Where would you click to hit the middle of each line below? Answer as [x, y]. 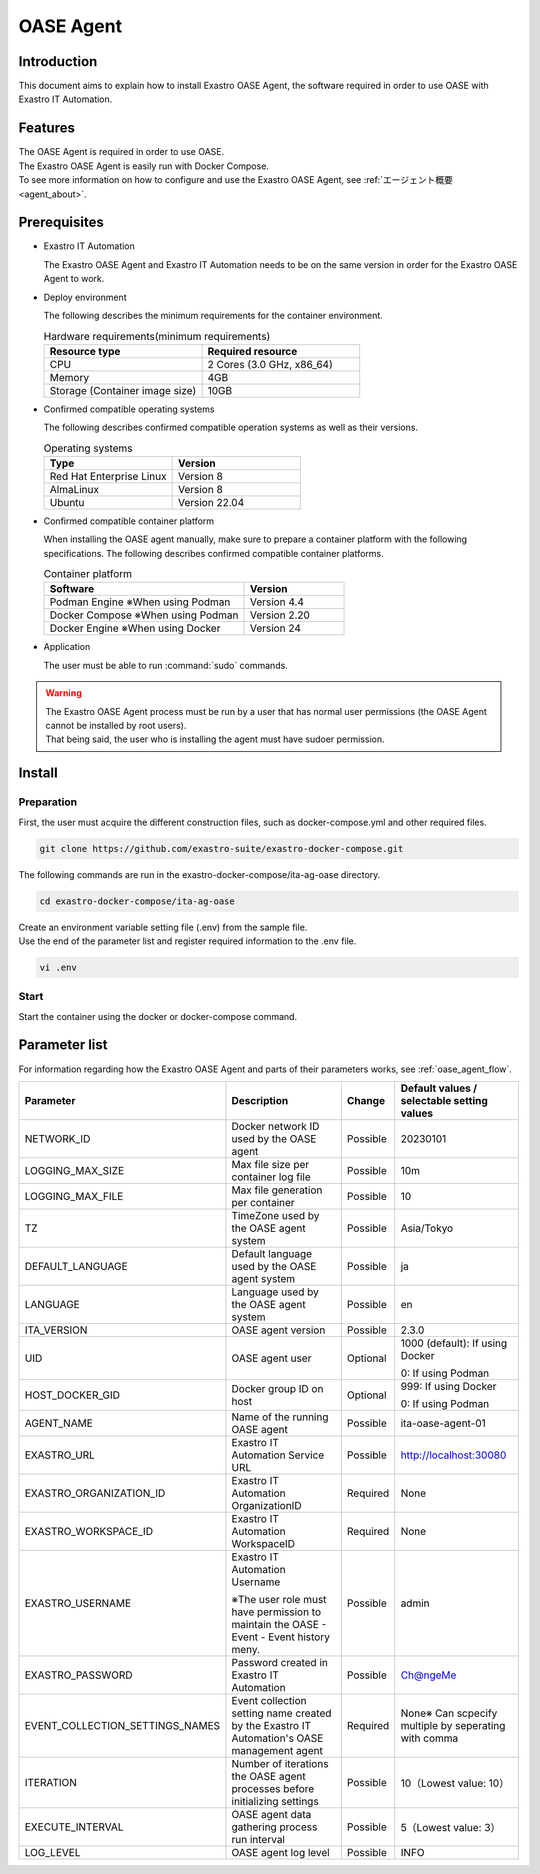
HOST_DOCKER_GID [72, 1395]
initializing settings [275, 1801]
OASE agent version [278, 1330]
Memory [69, 377]
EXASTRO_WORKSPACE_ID [89, 1531]
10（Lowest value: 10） [455, 1783]
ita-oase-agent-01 [443, 1423]
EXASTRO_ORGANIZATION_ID [95, 1493]
